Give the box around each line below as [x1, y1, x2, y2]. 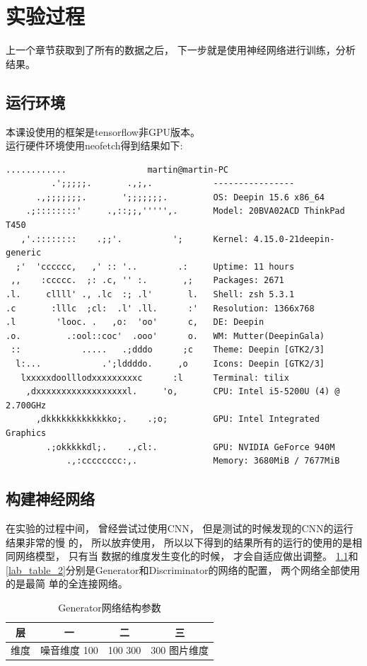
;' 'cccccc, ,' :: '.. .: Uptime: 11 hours [16, 261, 295, 272]
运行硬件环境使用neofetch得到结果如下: [6, 138, 183, 153]
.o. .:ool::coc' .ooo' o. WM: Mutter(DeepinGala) [6, 331, 325, 341]
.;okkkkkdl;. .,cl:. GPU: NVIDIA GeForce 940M [46, 442, 335, 452]
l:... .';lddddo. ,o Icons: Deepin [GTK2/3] [16, 359, 325, 369]
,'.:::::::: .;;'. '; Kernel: [21, 234, 249, 244]
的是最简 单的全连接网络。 [6, 576, 128, 591]
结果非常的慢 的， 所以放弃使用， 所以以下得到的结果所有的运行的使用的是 [6, 534, 352, 549]
